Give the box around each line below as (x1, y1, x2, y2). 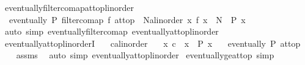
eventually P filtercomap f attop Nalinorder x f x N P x (9, 13, 246, 26)
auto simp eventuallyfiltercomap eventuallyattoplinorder (4, 25, 219, 38)
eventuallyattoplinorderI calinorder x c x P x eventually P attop (4, 36, 301, 49)
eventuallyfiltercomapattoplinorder (4, 1, 134, 13)
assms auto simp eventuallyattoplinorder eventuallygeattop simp (16, 49, 274, 61)
